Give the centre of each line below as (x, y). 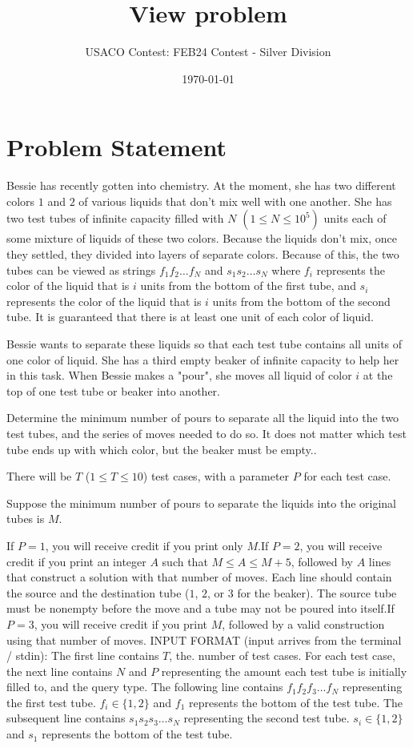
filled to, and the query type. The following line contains (145, 687)
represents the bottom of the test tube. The (296, 702)
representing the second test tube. (267, 718)
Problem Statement (116, 147)
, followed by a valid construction (303, 623)
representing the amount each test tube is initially (284, 671)
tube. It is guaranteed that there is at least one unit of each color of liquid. (190, 317)
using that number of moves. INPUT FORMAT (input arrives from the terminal (204, 639)
